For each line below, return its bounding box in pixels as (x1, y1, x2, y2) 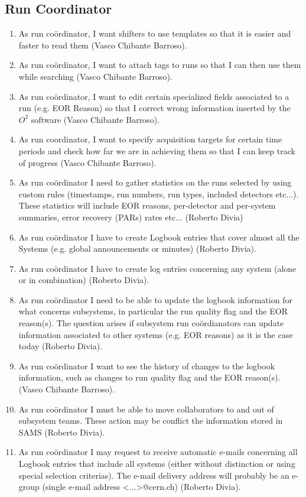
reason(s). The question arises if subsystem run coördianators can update (18, 317, 284, 329)
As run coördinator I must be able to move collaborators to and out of (18, 402, 274, 415)
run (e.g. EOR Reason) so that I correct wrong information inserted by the (18, 102, 291, 114)
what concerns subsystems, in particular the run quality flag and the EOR (18, 305, 288, 317)
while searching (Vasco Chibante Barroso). (18, 70, 172, 82)
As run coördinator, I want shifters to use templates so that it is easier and (18, 27, 291, 40)
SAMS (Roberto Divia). (18, 425, 105, 438)
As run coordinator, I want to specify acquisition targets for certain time (18, 133, 282, 145)
